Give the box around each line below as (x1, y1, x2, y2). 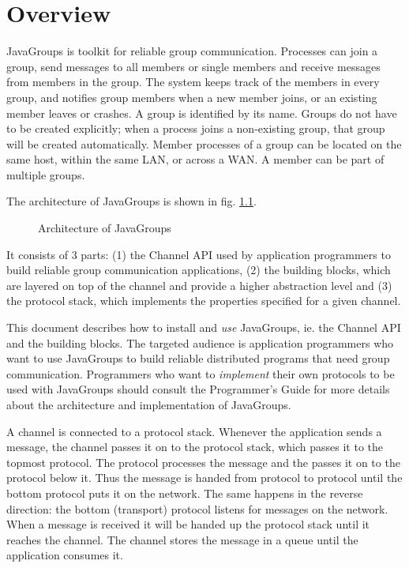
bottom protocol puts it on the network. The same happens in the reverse (6, 484, 363, 501)
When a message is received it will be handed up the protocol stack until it (6, 516, 370, 532)
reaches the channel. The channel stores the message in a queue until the (6, 531, 358, 547)
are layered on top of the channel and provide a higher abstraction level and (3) (6, 276, 392, 293)
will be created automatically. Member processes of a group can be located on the (6, 135, 402, 152)
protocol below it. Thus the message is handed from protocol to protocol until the (6, 469, 403, 486)
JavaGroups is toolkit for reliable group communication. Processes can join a (6, 43, 378, 59)
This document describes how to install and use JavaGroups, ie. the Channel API (6, 319, 401, 336)
